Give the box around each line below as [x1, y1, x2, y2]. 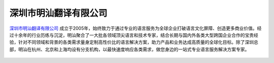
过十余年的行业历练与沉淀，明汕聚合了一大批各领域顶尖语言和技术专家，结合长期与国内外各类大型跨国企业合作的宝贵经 [9, 32, 258, 38]
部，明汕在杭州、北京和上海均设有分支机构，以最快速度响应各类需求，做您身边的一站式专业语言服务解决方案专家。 [9, 46, 250, 52]
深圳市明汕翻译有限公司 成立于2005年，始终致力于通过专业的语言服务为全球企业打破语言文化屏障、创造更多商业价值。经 [9, 25, 262, 31]
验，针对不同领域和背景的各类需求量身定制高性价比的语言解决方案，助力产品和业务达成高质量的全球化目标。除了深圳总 [9, 39, 258, 45]
